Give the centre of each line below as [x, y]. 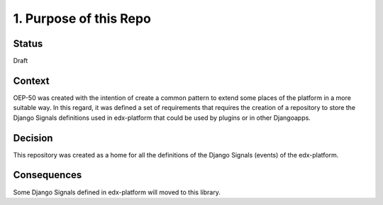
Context [31, 81]
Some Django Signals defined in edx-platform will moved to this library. [117, 192]
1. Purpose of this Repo [82, 18]
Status [28, 44]
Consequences [48, 175]
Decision [33, 138]
